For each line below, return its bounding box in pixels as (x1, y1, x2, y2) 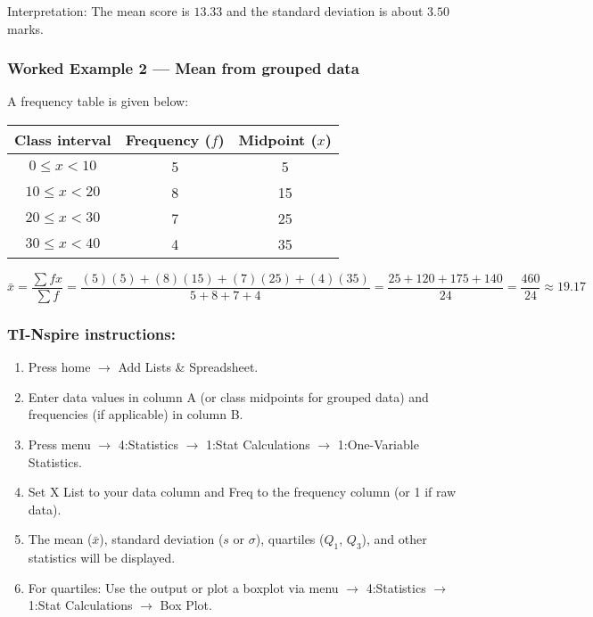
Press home (28, 358, 91, 376)
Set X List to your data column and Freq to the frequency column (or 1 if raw (28, 482, 457, 501)
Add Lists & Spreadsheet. (118, 358, 259, 376)
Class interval (14, 129, 111, 150)
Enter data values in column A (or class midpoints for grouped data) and (28, 387, 429, 406)
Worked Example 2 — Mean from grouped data (7, 57, 359, 79)
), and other (361, 530, 427, 548)
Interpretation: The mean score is (7, 2, 190, 20)
